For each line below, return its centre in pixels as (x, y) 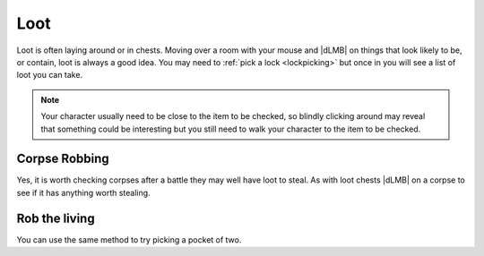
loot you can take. (50, 75)
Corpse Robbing (63, 159)
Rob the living (56, 218)
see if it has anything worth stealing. (84, 192)
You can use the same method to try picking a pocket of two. (129, 239)
